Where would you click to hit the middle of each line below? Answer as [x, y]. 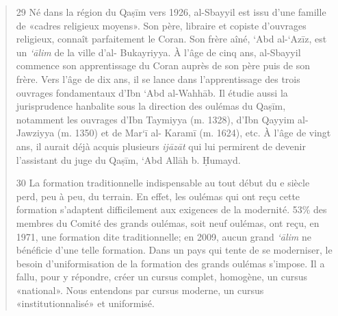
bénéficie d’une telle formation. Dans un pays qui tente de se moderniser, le [174, 250]
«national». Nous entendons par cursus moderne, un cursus [140, 290]
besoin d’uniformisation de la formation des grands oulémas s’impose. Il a [170, 263]
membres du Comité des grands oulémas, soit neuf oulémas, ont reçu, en [168, 222]
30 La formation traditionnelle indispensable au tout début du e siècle [163, 183]
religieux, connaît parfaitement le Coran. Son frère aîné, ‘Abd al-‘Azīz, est [171, 39]
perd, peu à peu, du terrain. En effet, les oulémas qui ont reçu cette [158, 196]
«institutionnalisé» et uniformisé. [85, 303]
